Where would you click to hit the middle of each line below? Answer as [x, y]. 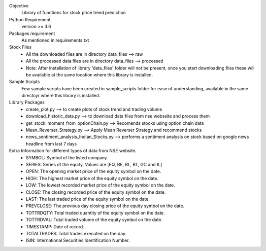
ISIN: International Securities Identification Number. [78, 240]
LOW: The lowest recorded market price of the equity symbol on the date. [100, 185]
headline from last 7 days [51, 143]
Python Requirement [30, 19]
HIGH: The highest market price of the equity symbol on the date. [92, 178]
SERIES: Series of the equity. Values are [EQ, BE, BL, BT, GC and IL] [94, 164]
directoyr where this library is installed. [61, 96]
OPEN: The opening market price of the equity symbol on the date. [93, 171]
